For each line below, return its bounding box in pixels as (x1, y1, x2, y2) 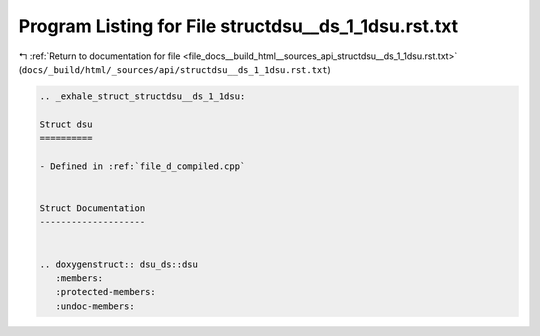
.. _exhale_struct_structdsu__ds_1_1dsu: (39, 90, 246, 102)
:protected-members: (55, 286, 157, 298)
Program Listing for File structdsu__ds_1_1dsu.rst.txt (18, 15, 459, 37)
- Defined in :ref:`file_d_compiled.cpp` (39, 160, 246, 172)
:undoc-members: (55, 300, 135, 312)
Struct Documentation (39, 203, 146, 214)
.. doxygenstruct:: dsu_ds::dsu (39, 258, 199, 270)
